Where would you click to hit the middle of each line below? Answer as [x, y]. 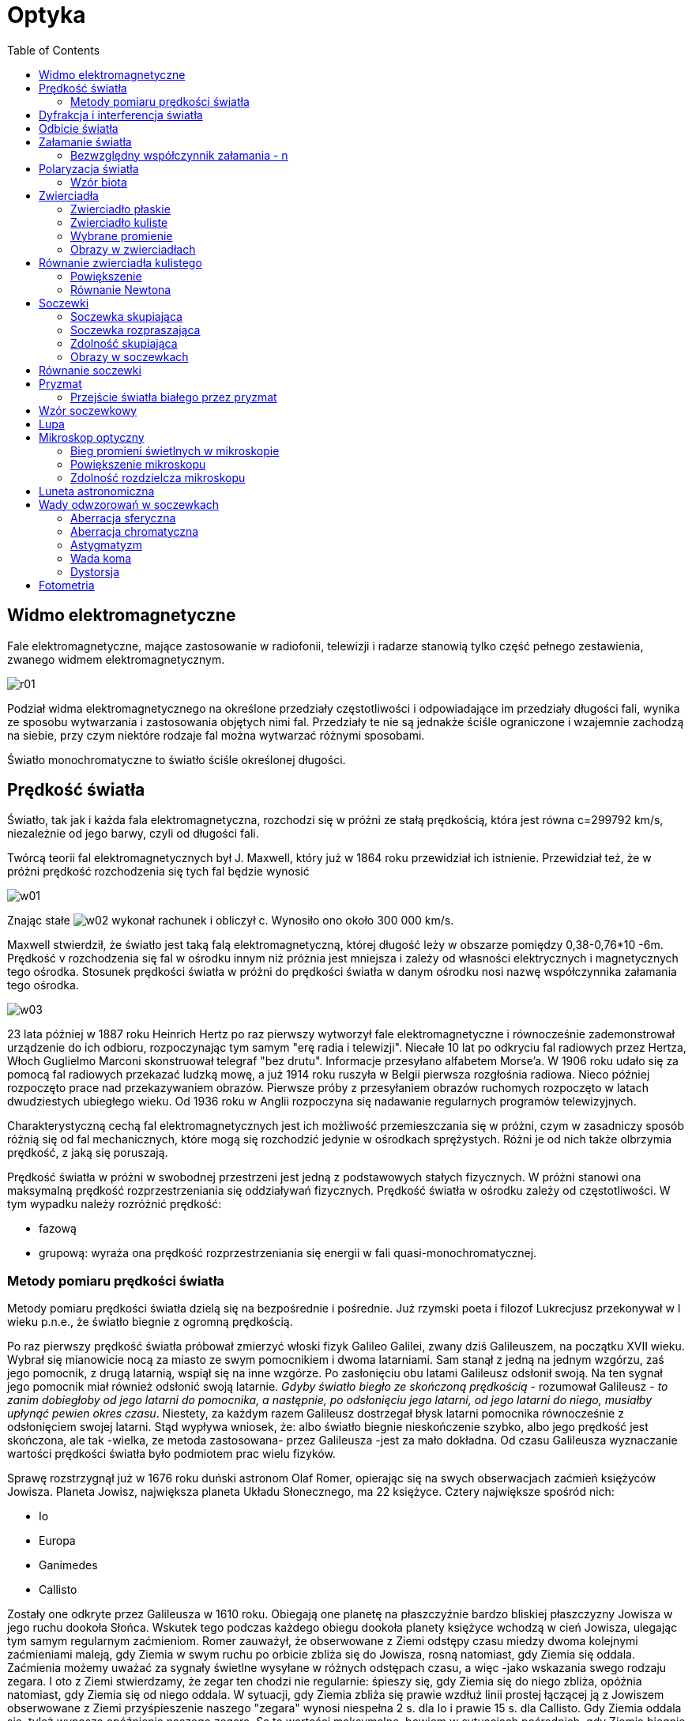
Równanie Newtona [121, 289]
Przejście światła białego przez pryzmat [174, 397]
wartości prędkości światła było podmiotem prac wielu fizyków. [171, 1454]
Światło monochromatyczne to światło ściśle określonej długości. [177, 759]
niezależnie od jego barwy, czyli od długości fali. [133, 834]
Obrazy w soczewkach [130, 356]
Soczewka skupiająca [126, 316]
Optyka [47, 15]
